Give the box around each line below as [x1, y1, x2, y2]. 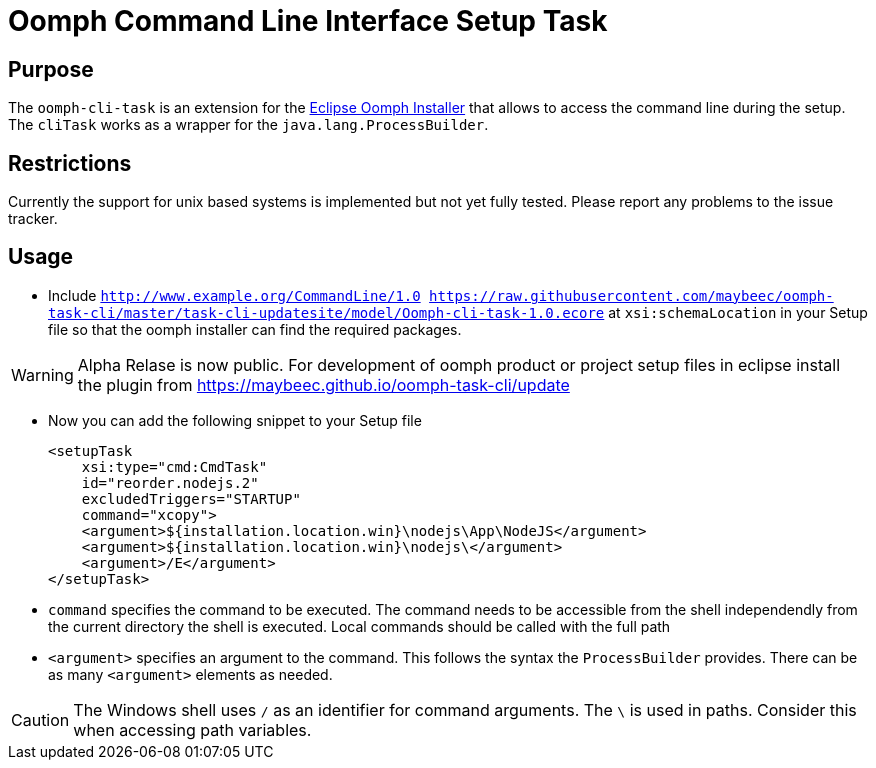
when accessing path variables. [73, 719, 312, 740]
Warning [11, 364, 74, 385]
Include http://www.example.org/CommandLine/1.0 [48, 286, 421, 304]
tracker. [8, 210, 58, 228]
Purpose [8, 56, 94, 82]
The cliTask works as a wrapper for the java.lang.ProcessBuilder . [8, 116, 489, 134]
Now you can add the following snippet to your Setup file [48, 411, 422, 429]
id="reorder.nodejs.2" [81, 474, 259, 491]
